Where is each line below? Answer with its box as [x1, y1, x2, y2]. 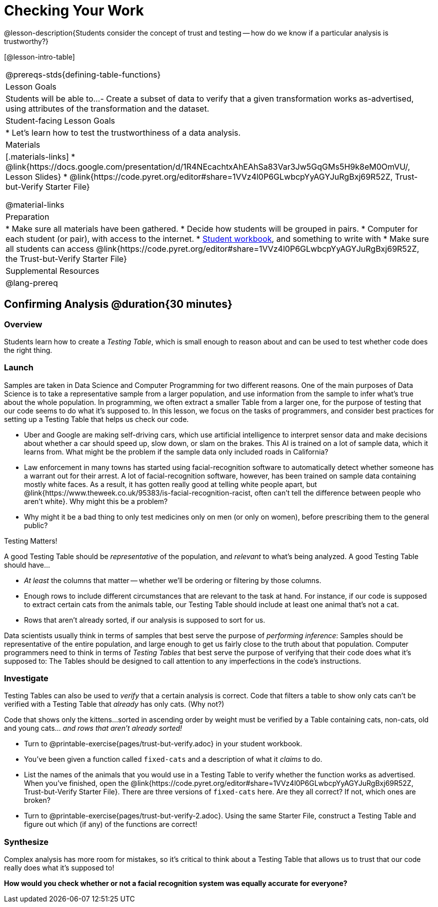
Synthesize [4, 836, 49, 847]
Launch [4, 362, 33, 373]
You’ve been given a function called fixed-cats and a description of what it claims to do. [24, 755, 322, 764]
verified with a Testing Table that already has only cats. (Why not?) [4, 700, 224, 709]
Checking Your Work [4, 2, 144, 19]
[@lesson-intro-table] [4, 52, 75, 61]
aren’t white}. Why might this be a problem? [24, 497, 168, 506]
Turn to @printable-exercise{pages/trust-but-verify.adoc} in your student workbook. [24, 739, 302, 748]
